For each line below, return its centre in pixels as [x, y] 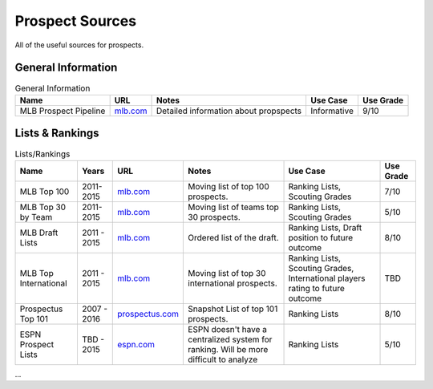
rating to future [316, 288]
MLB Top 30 [43, 207]
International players [327, 278]
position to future [321, 237]
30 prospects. [214, 217]
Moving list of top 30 [227, 273]
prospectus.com [148, 314]
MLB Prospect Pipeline [63, 111]
